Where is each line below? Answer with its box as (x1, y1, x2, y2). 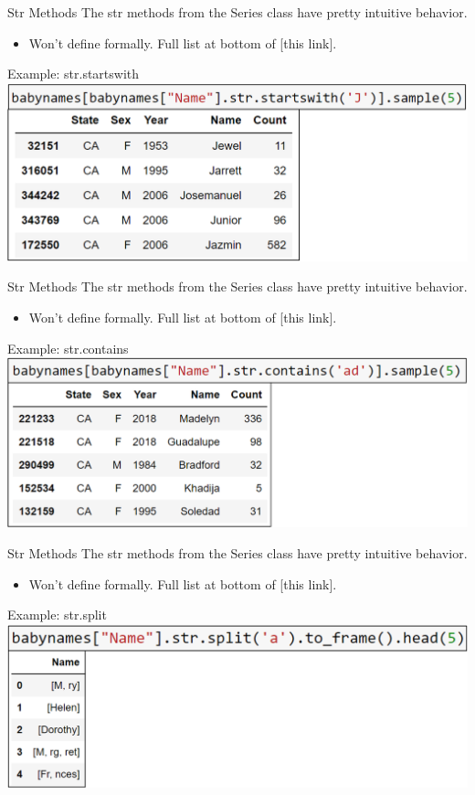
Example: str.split (7, 605, 107, 624)
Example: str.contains (7, 338, 129, 357)
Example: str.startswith (7, 64, 140, 83)
